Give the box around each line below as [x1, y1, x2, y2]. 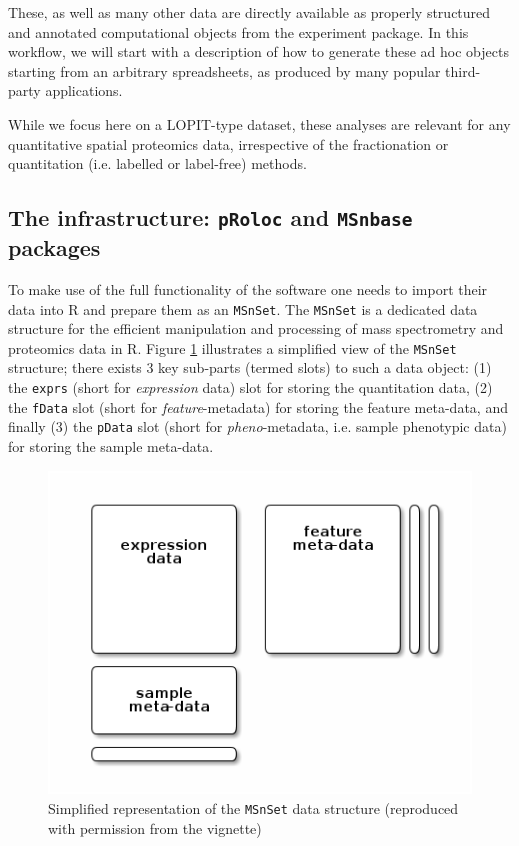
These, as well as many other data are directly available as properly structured [8, 2, 491, 22]
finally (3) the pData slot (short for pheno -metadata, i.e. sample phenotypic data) [8, 416, 507, 437]
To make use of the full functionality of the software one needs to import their [8, 278, 488, 299]
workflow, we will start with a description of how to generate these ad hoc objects [8, 41, 509, 62]
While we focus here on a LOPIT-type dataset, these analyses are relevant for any [8, 113, 511, 134]
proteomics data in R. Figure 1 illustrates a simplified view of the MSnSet [8, 337, 457, 358]
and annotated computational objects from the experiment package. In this [8, 21, 469, 42]
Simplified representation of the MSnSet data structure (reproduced [48, 797, 459, 818]
